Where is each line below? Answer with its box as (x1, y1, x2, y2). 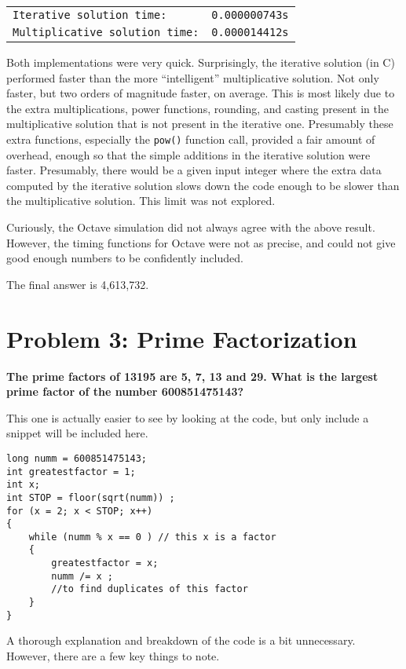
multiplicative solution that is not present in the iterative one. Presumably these (6, 115, 393, 132)
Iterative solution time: (13, 9, 167, 21)
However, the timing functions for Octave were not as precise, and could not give (6, 234, 396, 250)
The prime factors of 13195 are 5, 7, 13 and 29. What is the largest (6, 367, 379, 384)
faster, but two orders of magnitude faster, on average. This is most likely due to (6, 85, 395, 101)
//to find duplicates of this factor (51, 583, 248, 595)
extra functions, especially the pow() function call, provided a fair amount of (6, 130, 375, 147)
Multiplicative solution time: (13, 26, 199, 38)
